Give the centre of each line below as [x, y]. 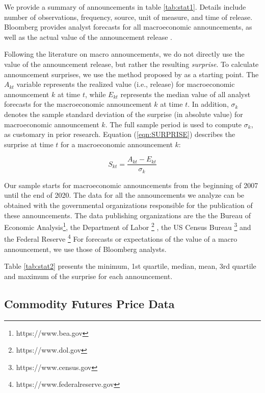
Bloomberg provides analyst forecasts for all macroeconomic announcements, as [128, 27]
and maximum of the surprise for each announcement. [88, 276]
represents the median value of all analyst [185, 94]
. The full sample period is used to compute [174, 124]
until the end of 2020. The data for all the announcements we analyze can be [124, 195]
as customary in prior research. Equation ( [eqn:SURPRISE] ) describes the [120, 134]
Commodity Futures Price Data [89, 303]
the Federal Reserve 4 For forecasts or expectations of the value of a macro [121, 238]
